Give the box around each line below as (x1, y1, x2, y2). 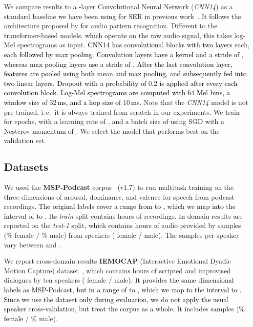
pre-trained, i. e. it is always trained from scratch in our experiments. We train (4, 106, 240, 117)
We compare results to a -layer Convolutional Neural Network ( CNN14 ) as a (4, 1, 233, 11)
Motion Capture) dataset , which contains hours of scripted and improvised (4, 265, 231, 275)
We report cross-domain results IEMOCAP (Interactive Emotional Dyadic (4, 256, 231, 266)
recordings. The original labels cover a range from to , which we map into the (4, 201, 236, 211)
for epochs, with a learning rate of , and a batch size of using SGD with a (4, 116, 225, 126)
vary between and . (4, 239, 61, 249)
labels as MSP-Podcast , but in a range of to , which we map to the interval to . (4, 285, 242, 295)
